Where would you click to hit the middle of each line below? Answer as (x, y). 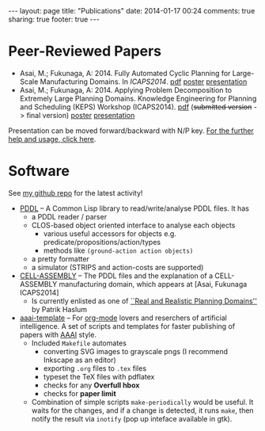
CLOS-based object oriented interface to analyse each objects (133, 225)
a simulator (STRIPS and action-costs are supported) (117, 267)
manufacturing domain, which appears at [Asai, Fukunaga (153, 284)
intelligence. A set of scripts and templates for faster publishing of (127, 326)
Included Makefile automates (79, 343)
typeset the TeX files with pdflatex (99, 376)
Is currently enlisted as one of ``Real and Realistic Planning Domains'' (144, 301)
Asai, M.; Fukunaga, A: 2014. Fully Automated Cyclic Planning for (125, 73)
